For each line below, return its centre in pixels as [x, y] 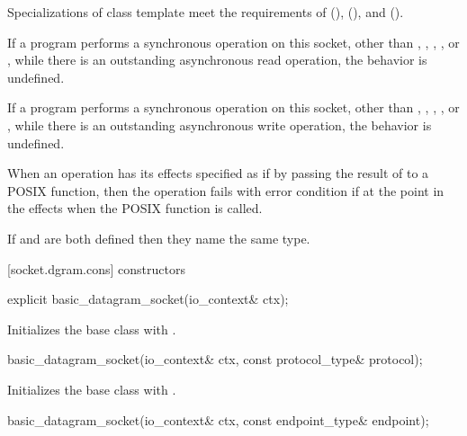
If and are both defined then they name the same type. [159, 238]
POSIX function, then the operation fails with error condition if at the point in [226, 190]
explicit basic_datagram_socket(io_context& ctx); [148, 299]
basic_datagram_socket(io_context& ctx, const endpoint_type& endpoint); [218, 419]
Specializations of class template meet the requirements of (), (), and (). [206, 12]
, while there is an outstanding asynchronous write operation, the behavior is [220, 125]
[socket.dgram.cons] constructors [96, 268]
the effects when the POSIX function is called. [135, 208]
